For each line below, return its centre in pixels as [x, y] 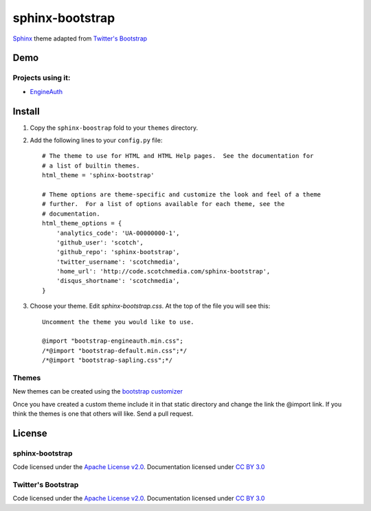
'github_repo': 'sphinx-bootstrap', [118, 252]
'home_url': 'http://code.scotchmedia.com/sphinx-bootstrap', [163, 272]
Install [26, 111]
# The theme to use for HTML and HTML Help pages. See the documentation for [178, 156]
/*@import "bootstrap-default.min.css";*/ [115, 351]
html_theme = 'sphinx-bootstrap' [98, 175]
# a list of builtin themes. [91, 166]
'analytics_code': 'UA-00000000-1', [118, 233]
